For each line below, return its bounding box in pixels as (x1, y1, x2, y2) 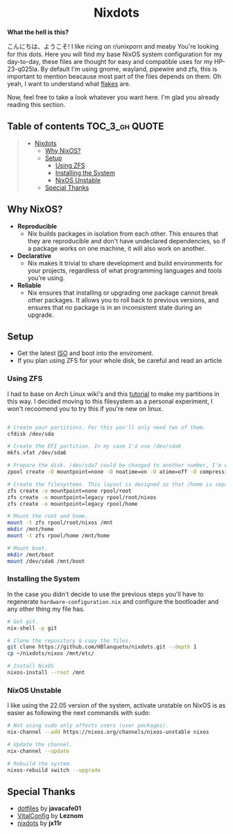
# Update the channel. (7, 742, 73, 749)
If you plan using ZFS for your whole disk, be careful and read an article (17, 357, 223, 365)
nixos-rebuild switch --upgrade (7, 767, 101, 774)
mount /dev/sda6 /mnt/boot (7, 557, 85, 564)
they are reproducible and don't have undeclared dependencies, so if (27, 236, 226, 245)
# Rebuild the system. (7, 760, 73, 767)
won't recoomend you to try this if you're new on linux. (7, 404, 164, 413)
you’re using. (27, 273, 65, 282)
